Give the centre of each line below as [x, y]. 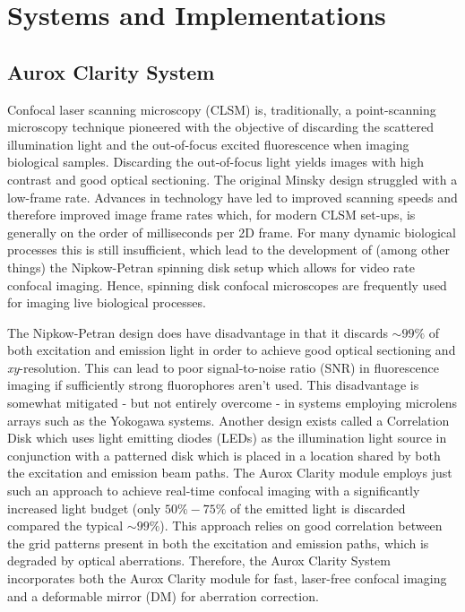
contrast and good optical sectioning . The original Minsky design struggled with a [232, 179]
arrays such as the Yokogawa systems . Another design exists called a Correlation [228, 420]
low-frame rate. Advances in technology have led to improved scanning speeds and [232, 197]
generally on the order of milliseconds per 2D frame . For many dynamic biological [232, 232]
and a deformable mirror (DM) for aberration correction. [163, 595]
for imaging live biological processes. [107, 302]
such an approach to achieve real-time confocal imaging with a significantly [214, 491]
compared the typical [65, 526]
